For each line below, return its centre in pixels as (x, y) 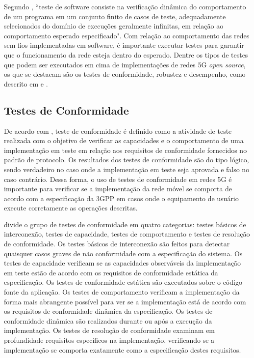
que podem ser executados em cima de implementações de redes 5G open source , (125, 64)
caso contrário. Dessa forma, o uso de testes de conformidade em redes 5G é (118, 179)
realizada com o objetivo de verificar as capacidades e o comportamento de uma (124, 140)
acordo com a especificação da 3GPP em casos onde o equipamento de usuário (121, 198)
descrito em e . (26, 83)
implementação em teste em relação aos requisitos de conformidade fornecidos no (126, 150)
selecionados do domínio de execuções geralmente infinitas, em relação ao (114, 26)
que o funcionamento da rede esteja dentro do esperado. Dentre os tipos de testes (126, 54)
